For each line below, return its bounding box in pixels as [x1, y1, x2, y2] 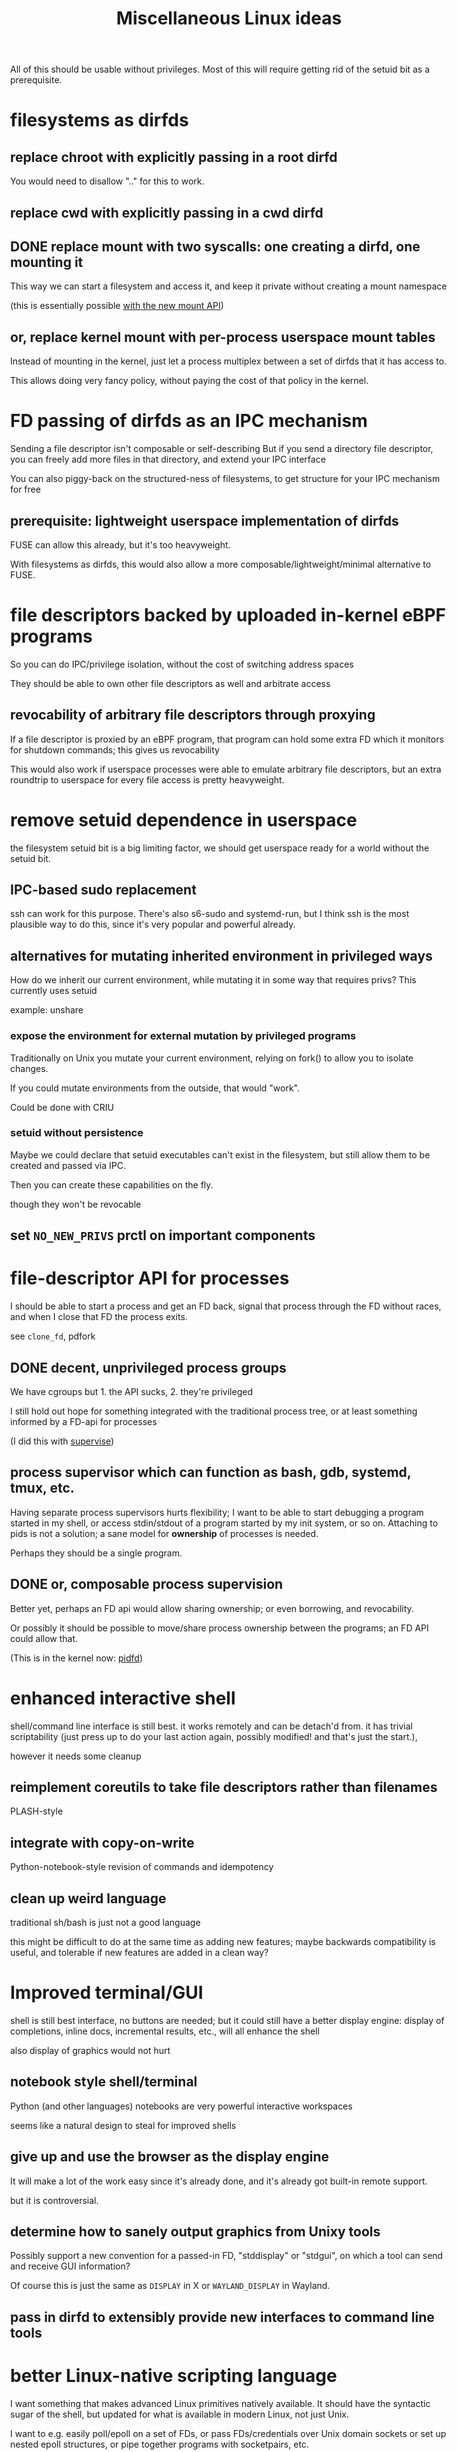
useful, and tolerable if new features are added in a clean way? [10, 1947, 269, 1958]
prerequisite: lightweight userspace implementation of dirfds [10, 512, 399, 529]
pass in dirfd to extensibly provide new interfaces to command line [10, 2308, 435, 2326]
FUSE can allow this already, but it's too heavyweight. [10, 538, 231, 551]
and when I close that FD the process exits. [10, 1311, 188, 1323]
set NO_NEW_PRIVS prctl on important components [10, 1227, 316, 1244]
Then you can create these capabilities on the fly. [10, 1178, 214, 1191]
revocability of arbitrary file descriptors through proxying [10, 707, 376, 724]
